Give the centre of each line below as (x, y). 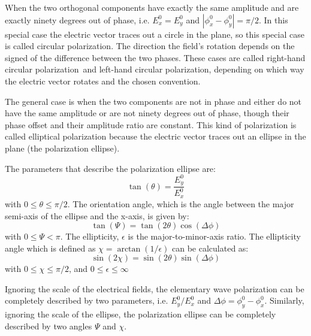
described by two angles (49, 326)
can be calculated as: (210, 248)
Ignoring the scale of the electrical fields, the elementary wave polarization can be (155, 288)
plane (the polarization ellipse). (62, 148)
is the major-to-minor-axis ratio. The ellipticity (214, 236)
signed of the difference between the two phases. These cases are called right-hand (155, 57)
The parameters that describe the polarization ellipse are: (110, 168)
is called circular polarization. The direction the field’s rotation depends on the (150, 46)
